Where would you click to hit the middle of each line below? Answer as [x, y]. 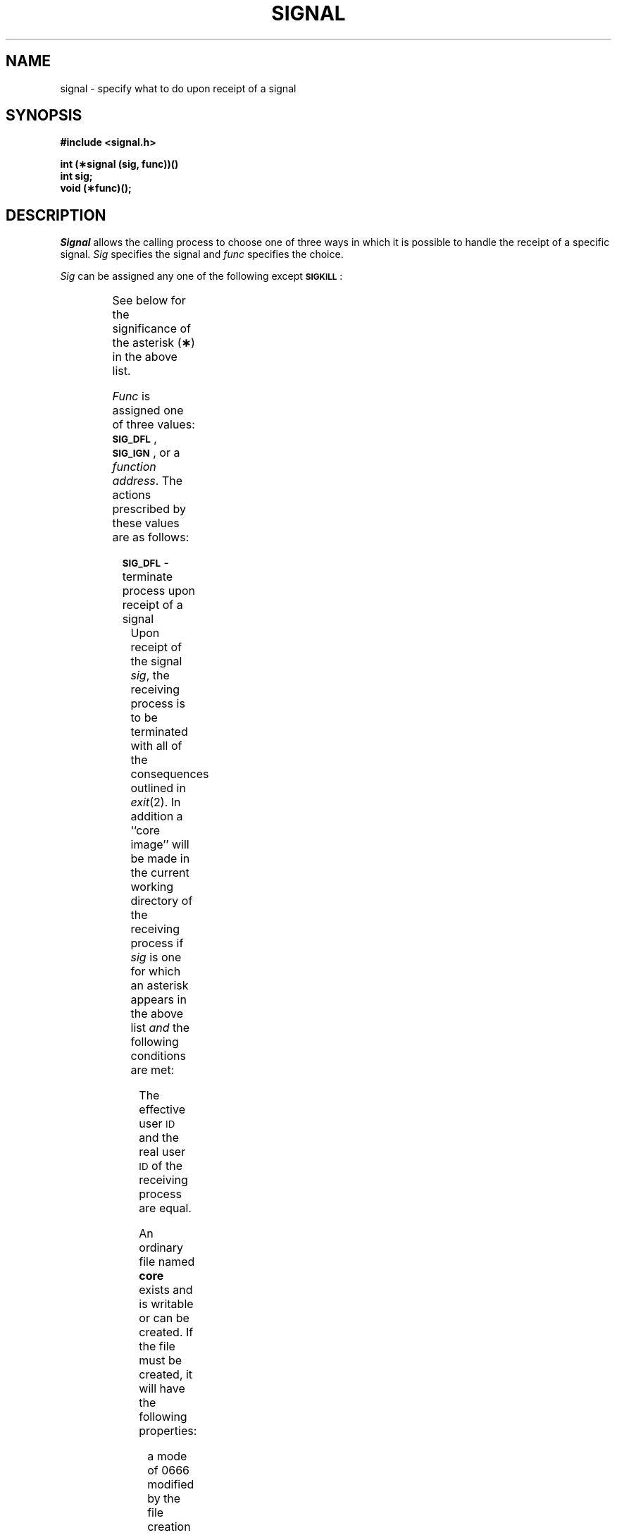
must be [161, 1361]
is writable [166, 1304]
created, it [166, 1375]
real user [162, 1152]
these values [146, 523]
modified [171, 1485]
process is [158, 704]
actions [132, 495]
